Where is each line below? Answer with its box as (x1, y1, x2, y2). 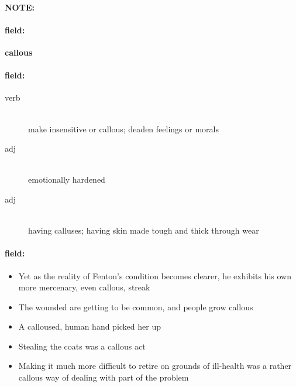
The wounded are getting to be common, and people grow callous (18, 300, 253, 313)
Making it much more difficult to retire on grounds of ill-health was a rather (18, 359, 292, 372)
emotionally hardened (28, 173, 105, 186)
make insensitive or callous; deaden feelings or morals (28, 122, 219, 135)
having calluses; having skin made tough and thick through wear (28, 224, 259, 237)
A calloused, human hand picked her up (18, 320, 161, 333)
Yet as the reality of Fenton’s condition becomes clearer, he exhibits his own (18, 269, 291, 282)
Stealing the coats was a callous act (18, 340, 146, 352)
